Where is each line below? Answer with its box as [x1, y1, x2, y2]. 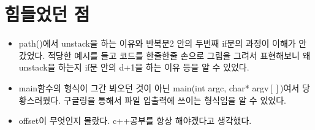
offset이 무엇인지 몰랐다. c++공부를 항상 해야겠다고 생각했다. [18, 114, 252, 127]
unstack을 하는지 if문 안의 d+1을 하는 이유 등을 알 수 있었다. [18, 61, 249, 74]
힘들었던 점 [4, 1, 90, 26]
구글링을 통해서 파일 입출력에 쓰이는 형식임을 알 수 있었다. [63, 93, 286, 106]
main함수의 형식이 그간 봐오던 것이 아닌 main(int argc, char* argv [18, 81, 269, 94]
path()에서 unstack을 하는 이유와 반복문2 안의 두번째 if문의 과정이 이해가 [18, 37, 296, 50]
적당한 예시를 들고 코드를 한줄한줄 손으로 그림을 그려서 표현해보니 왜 [47, 48, 311, 61]
